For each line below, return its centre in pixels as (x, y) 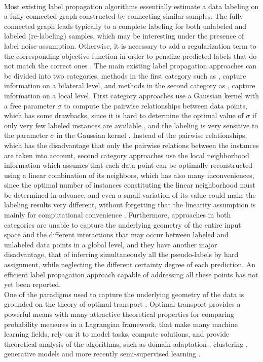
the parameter (26, 135)
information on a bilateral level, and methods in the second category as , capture (130, 85)
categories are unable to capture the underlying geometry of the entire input (123, 224)
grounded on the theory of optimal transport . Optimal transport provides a (122, 304)
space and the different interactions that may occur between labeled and (116, 234)
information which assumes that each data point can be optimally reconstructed (128, 165)
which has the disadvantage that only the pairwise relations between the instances (131, 145)
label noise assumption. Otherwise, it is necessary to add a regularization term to (130, 45)
